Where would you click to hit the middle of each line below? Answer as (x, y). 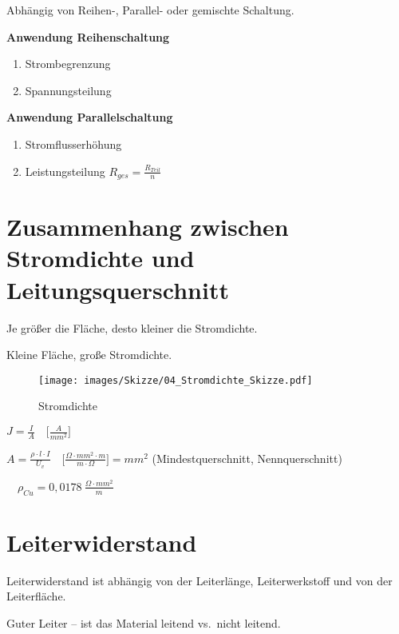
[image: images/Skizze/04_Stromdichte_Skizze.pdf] (176, 380)
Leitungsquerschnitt (118, 289)
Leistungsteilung (65, 171)
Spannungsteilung (68, 90)
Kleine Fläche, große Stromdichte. (89, 355)
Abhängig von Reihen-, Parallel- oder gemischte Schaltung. (150, 10)
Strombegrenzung (68, 64)
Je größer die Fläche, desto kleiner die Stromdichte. (132, 327)
